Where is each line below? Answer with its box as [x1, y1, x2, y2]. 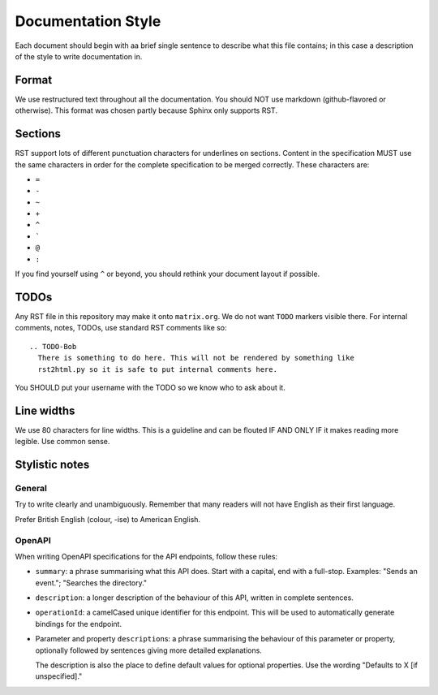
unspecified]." [35, 671, 83, 681]
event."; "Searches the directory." [35, 577, 148, 588]
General [15, 482, 48, 494]
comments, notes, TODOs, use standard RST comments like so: [15, 323, 227, 333]
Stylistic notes [15, 458, 90, 472]
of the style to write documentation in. [15, 51, 143, 61]
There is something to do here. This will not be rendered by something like [37, 353, 354, 363]
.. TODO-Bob [29, 342, 77, 351]
